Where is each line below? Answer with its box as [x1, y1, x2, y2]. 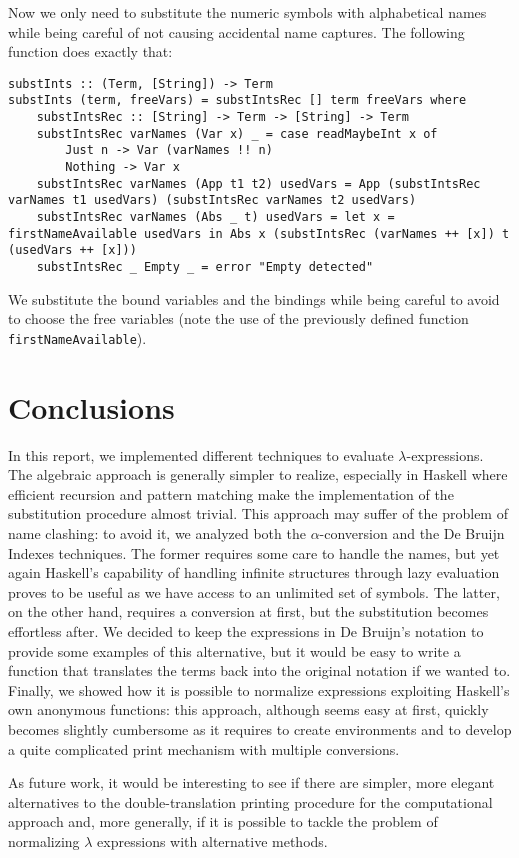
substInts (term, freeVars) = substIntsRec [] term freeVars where [8, 93, 467, 108]
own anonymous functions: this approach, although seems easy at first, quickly [8, 699, 489, 720]
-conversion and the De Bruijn [319, 523, 505, 543]
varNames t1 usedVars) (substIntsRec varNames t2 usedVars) [8, 193, 417, 208]
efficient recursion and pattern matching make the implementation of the [8, 483, 454, 504]
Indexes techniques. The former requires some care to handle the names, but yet [8, 542, 500, 563]
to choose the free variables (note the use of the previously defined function [8, 308, 469, 329]
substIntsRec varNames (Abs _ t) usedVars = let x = [36, 210, 395, 225]
